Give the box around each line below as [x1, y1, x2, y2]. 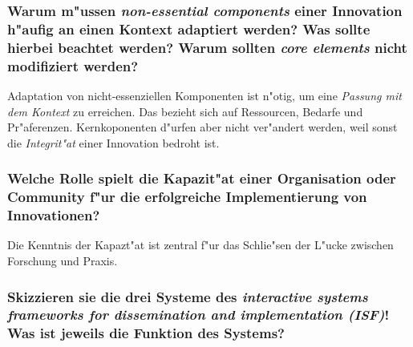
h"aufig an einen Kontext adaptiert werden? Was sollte [7, 18, 370, 38]
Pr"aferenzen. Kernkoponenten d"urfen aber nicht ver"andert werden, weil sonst [7, 119, 398, 135]
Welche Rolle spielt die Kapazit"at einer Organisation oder [7, 168, 396, 188]
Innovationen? [7, 205, 100, 225]
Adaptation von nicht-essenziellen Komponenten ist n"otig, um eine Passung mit [7, 87, 402, 103]
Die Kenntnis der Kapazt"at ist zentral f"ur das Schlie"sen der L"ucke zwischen [7, 236, 394, 253]
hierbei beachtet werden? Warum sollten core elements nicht [7, 37, 407, 57]
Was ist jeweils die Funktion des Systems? [7, 323, 285, 343]
